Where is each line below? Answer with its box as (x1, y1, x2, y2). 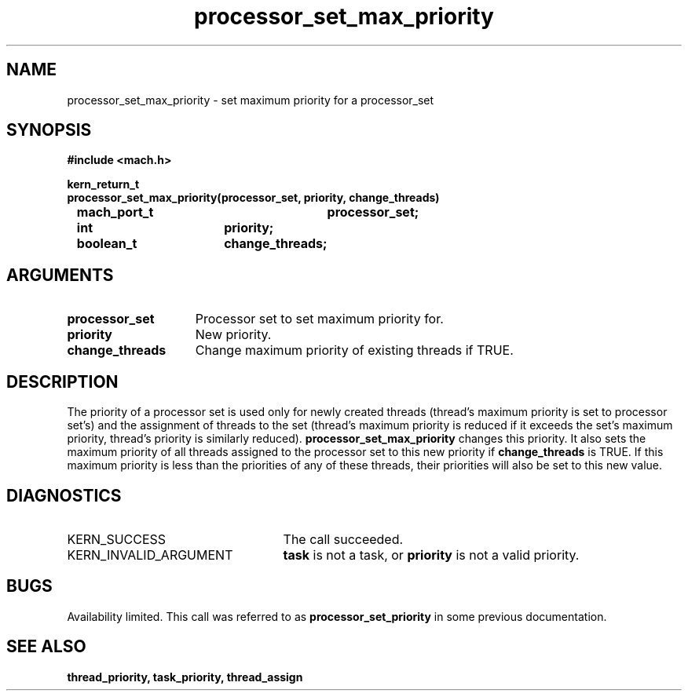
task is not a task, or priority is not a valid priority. (283, 546, 580, 563)
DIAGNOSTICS (6, 485, 122, 505)
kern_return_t (67, 177, 140, 192)
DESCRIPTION (6, 371, 119, 392)
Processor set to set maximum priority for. (195, 311, 444, 327)
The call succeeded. (283, 531, 404, 547)
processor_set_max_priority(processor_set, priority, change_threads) (67, 191, 440, 205)
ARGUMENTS (6, 265, 114, 285)
